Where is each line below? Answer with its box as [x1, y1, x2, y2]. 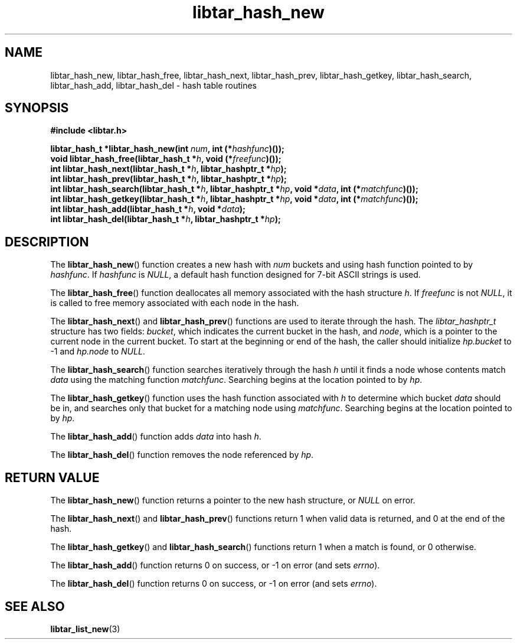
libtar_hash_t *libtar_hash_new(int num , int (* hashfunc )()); [50, 144, 284, 154]
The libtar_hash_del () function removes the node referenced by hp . [50, 450, 314, 460]
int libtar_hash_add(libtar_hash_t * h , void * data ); [50, 204, 246, 214]
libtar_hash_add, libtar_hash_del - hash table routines [50, 80, 257, 90]
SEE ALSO [5, 599, 65, 614]
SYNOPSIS [5, 100, 69, 116]
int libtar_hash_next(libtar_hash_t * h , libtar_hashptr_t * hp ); [50, 164, 287, 174]
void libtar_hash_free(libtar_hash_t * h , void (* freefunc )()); [50, 154, 282, 164]
